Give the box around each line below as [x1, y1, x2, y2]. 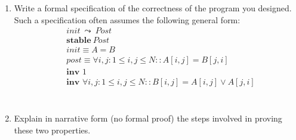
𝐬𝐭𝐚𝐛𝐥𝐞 [66, 36, 91, 45]
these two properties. [14, 123, 91, 136]
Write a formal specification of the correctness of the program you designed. [14, 2, 292, 14]
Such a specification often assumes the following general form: [14, 13, 240, 26]
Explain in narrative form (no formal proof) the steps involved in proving [14, 112, 282, 124]
